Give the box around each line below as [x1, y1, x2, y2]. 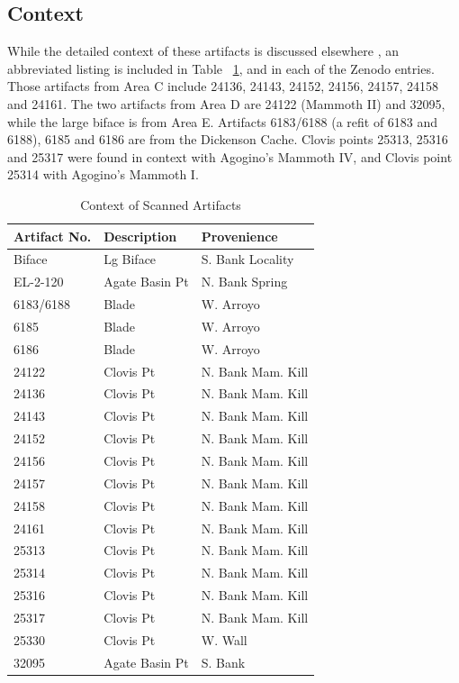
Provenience [201, 226, 278, 245]
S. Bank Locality [201, 250, 294, 269]
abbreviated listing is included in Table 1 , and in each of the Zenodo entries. [7, 59, 435, 77]
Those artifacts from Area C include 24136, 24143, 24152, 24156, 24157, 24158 [7, 77, 438, 96]
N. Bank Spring [201, 272, 288, 291]
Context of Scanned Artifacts [80, 195, 241, 214]
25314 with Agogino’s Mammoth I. [7, 165, 199, 184]
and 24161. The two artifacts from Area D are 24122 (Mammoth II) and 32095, [7, 94, 445, 113]
